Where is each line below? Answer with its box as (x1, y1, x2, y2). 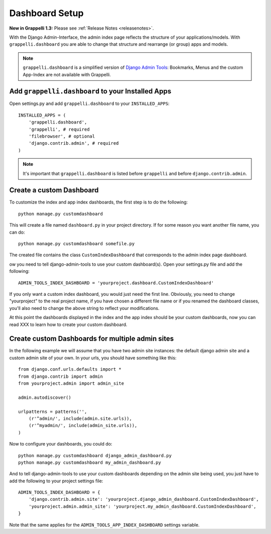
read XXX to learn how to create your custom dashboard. (9, 322, 127, 328)
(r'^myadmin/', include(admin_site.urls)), (28, 422, 138, 429)
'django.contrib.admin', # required (28, 141, 119, 146)
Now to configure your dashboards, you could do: (9, 441, 112, 447)
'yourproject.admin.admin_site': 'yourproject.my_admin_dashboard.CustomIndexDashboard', (28, 503, 256, 509)
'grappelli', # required (28, 126, 90, 132)
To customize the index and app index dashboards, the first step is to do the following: (9, 199, 188, 205)
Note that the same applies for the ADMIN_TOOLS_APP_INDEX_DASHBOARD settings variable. (9, 521, 200, 527)
